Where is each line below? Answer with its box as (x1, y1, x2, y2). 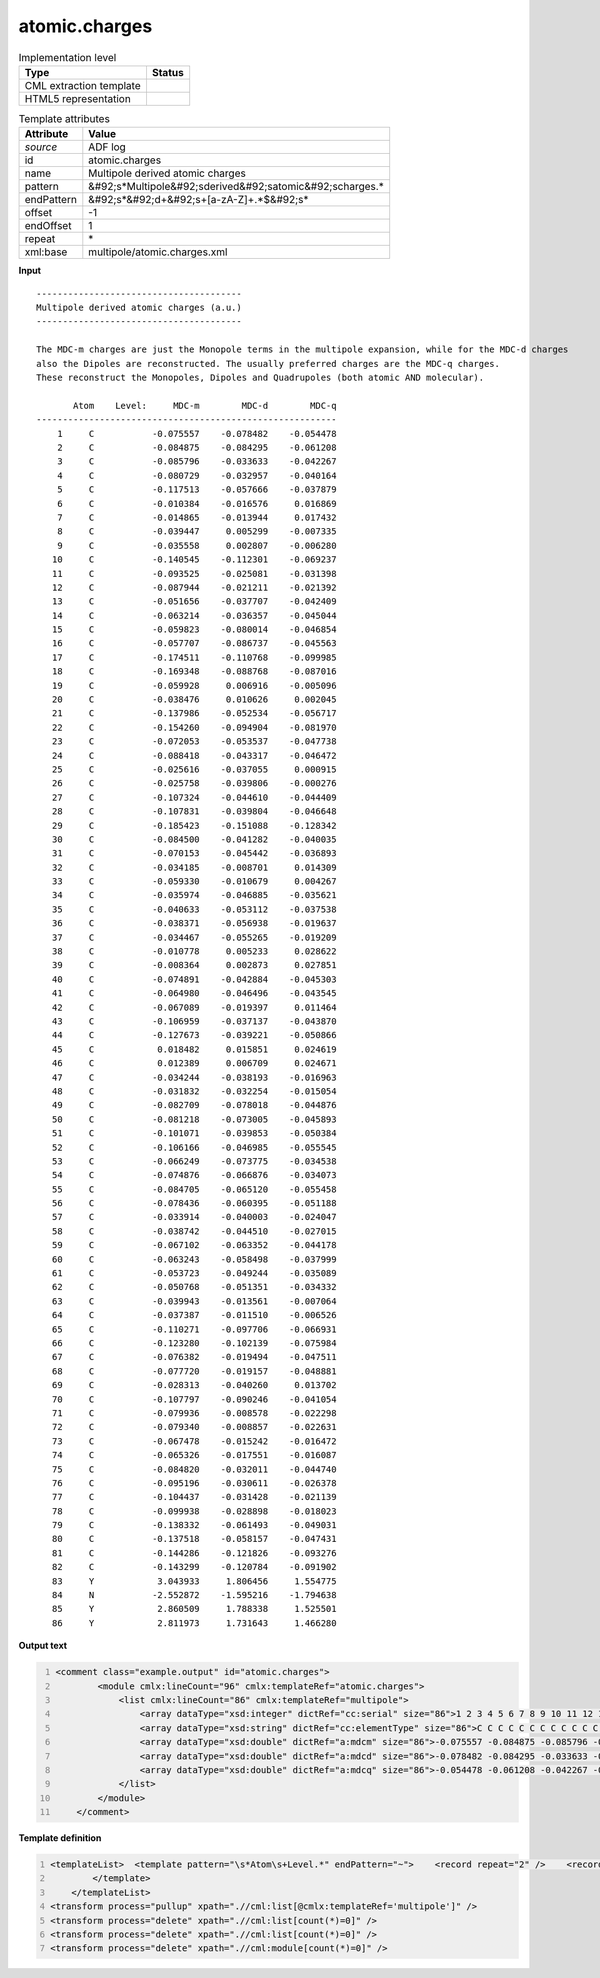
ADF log (88, 140, 127, 154)
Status (151, 65, 184, 79)
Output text (18, 1640, 68, 1652)
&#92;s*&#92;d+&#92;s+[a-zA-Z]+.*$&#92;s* (88, 193, 309, 207)
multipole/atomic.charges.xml (88, 245, 228, 259)
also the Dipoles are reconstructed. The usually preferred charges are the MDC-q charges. (36, 358, 500, 369)
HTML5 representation (24, 91, 132, 105)
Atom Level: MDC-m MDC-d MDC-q (73, 400, 337, 411)
